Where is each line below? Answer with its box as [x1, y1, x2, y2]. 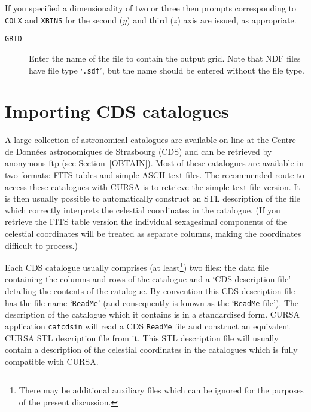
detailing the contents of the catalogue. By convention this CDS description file [5, 285, 295, 297]
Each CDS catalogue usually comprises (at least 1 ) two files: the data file [5, 260, 269, 273]
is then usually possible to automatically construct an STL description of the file [5, 192, 300, 205]
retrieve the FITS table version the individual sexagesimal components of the [5, 215, 288, 228]
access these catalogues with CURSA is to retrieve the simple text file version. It [5, 180, 300, 193]
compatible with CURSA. [5, 355, 99, 367]
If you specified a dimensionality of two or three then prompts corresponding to [5, 2, 297, 14]
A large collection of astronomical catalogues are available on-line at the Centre [5, 133, 296, 146]
